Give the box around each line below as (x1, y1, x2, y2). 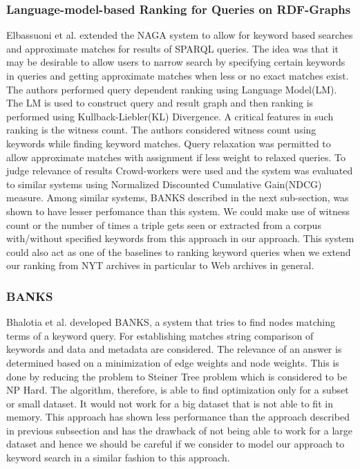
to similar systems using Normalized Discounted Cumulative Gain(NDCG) (6, 176, 322, 191)
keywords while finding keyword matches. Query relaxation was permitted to (6, 136, 331, 150)
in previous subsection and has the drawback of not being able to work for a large (6, 423, 353, 437)
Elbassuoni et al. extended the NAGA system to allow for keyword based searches (6, 28, 353, 42)
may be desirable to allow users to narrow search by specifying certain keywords (6, 55, 345, 69)
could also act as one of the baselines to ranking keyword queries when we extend (6, 244, 351, 259)
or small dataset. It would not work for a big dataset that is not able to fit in (6, 396, 333, 410)
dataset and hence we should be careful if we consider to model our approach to (6, 436, 345, 451)
